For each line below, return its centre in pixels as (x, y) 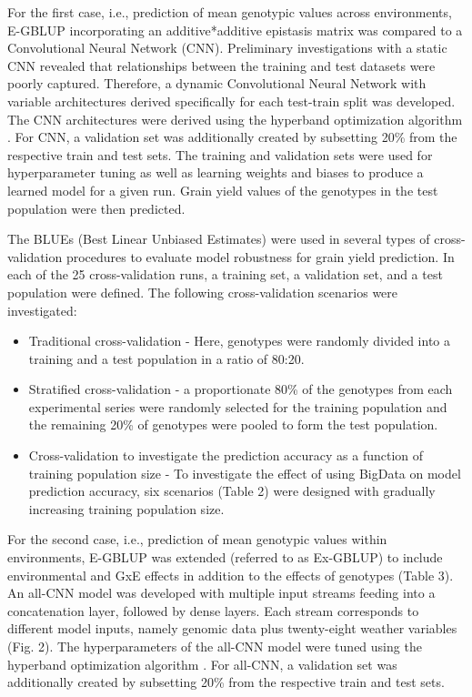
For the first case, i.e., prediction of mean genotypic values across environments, (230, 12)
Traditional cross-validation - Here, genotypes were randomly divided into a (240, 341)
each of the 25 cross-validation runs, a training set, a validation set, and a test (225, 274)
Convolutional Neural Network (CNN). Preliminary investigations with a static (227, 48)
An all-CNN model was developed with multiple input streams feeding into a (221, 593)
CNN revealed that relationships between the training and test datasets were (221, 65)
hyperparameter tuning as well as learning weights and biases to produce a (216, 172)
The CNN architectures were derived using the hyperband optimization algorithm (235, 119)
